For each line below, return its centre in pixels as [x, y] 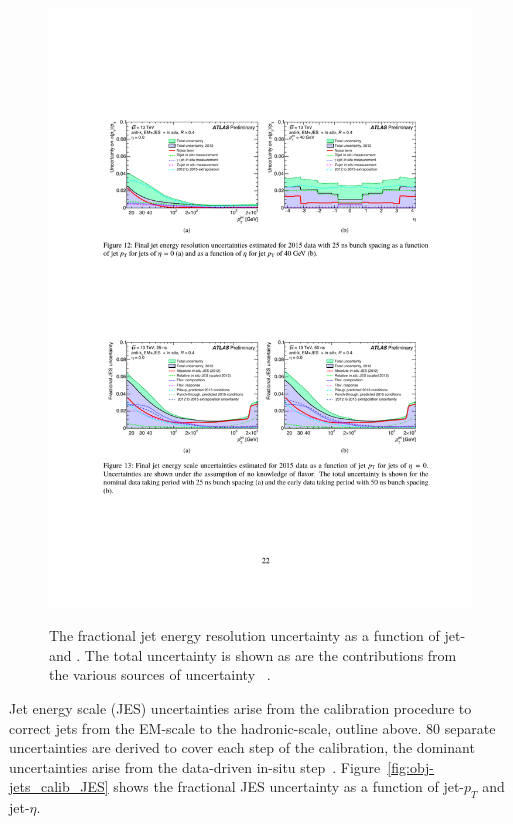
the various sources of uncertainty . [160, 674]
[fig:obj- [411, 766]
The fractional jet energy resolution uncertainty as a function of [244, 635]
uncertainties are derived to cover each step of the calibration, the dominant [242, 747]
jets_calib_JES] [59, 786]
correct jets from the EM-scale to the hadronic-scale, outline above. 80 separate [252, 727]
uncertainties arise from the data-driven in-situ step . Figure [195, 766]
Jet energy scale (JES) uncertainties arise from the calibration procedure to [240, 708]
